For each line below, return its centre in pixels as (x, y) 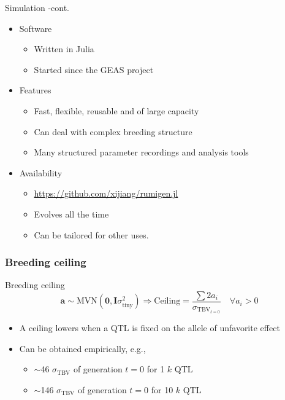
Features (35, 90)
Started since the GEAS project (94, 69)
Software (36, 28)
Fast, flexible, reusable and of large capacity (116, 110)
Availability (41, 172)
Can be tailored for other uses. (91, 234)
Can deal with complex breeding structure (113, 131)
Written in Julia (64, 49)
